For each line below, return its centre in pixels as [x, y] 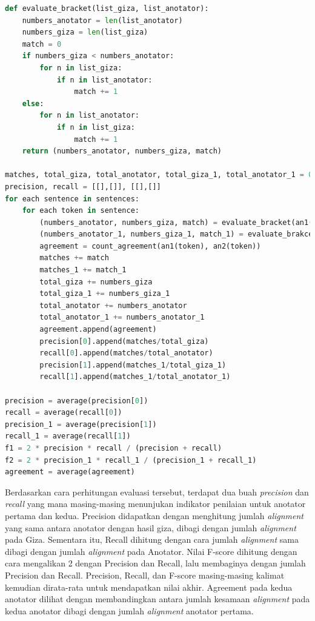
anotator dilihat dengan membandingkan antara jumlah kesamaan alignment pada [157, 599]
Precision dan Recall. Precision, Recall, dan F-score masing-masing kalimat [145, 575]
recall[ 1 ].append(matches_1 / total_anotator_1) [135, 377]
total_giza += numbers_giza [96, 282]
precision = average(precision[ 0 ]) [77, 401]
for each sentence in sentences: [72, 199]
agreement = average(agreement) [70, 472]
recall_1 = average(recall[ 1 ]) [68, 436]
